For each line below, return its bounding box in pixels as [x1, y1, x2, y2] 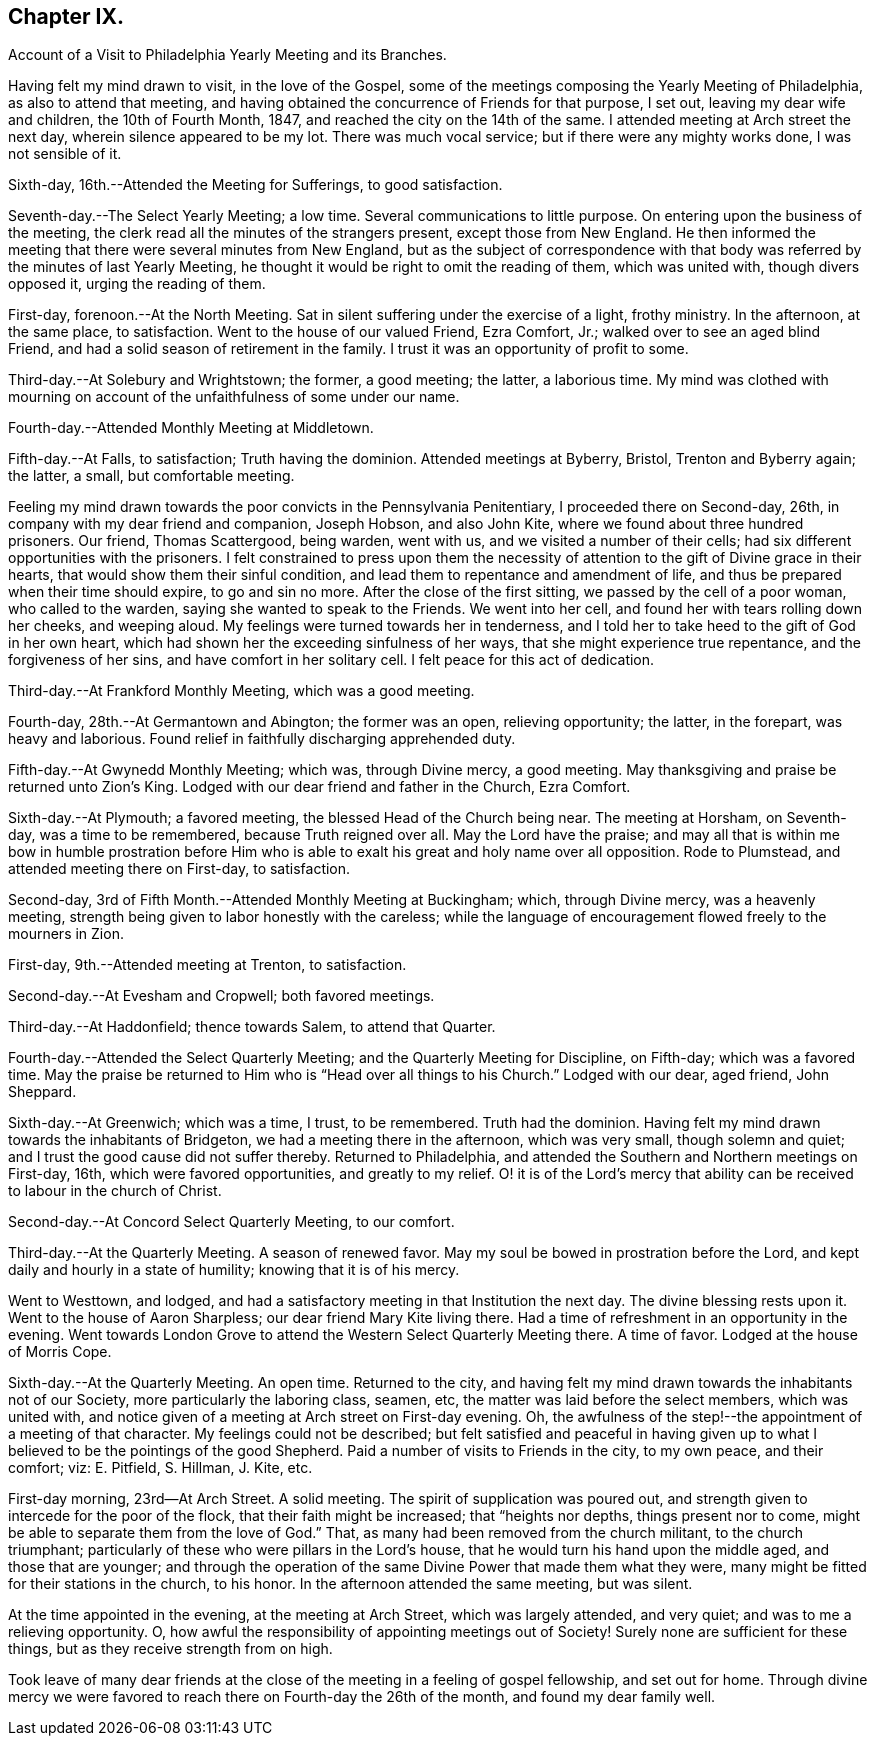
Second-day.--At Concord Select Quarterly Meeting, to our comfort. [8, 1213, 455, 1231]
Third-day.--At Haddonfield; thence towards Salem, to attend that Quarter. [8, 1018, 496, 1036]
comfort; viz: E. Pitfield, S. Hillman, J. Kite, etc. [8, 1459, 313, 1477]
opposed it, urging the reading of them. [8, 275, 266, 293]
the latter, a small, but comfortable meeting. [8, 467, 295, 485]
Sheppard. [8, 1083, 77, 1101]
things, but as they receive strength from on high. [8, 1640, 333, 1658]
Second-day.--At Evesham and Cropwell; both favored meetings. [8, 987, 435, 1005]
